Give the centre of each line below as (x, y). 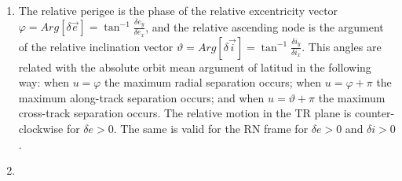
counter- (375, 113)
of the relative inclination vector (96, 46)
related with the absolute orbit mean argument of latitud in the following (195, 66)
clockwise (41, 128)
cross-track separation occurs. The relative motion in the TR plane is (185, 113)
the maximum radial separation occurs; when (213, 82)
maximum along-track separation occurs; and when (141, 97)
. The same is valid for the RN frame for (211, 128)
